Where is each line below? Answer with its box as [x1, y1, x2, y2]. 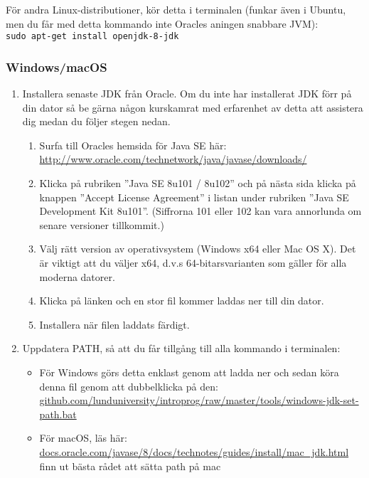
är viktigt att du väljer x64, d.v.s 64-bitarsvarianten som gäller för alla [39, 255, 347, 270]
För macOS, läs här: [39, 430, 127, 445]
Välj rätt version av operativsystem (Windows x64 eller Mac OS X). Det [39, 241, 356, 256]
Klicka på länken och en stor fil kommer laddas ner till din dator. [39, 293, 324, 308]
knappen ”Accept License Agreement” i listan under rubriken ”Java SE [39, 189, 349, 204]
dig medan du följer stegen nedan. [22, 114, 171, 129]
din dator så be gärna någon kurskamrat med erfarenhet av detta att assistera [22, 100, 363, 115]
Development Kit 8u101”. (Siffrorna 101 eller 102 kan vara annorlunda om [39, 203, 362, 218]
